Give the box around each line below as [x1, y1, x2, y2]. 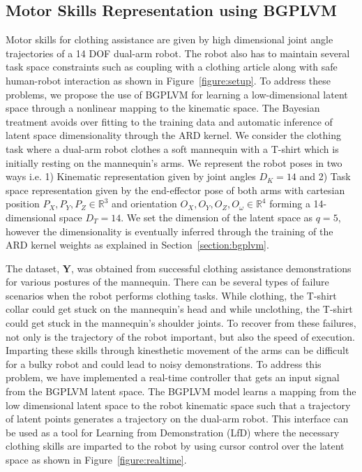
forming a [269, 196, 310, 211]
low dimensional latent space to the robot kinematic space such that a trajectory [6, 397, 351, 412]
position [6, 196, 40, 211]
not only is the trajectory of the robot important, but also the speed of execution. [6, 329, 355, 344]
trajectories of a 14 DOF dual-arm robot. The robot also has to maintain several [6, 45, 350, 60]
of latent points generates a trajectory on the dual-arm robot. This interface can [6, 411, 349, 426]
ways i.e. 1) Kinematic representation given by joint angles [6, 169, 256, 184]
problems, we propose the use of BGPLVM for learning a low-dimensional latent [6, 87, 348, 101]
